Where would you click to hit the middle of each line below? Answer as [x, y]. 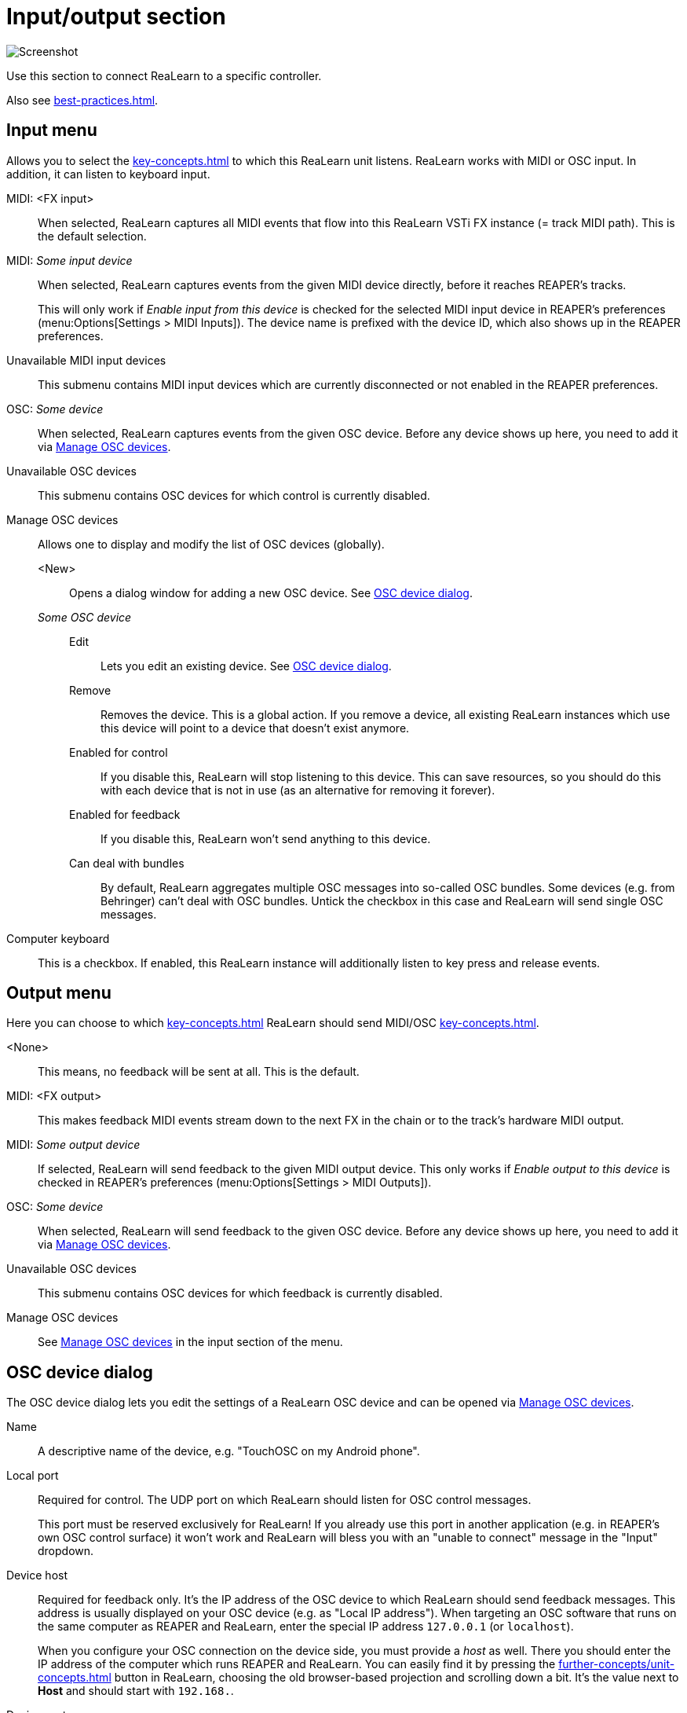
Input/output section [116, 17]
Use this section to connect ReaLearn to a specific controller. [164, 75]
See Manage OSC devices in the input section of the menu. [190, 1342]
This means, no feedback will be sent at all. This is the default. [199, 1072]
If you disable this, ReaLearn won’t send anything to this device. [266, 838]
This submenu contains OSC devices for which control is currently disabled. [234, 495]
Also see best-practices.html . [82, 100]
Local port [33, 1476]
